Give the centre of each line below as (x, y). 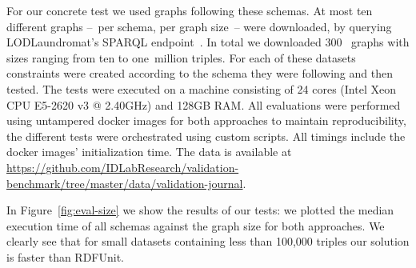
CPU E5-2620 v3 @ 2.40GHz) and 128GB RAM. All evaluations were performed (204, 104)
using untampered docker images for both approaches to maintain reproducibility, (206, 120)
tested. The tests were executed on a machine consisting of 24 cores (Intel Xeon (201, 88)
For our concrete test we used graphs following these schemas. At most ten (190, 10)
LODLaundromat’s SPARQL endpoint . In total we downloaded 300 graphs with (208, 42)
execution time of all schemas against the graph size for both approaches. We (196, 225)
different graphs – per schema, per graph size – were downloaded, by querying (199, 26)
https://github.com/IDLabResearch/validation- (123, 167)
